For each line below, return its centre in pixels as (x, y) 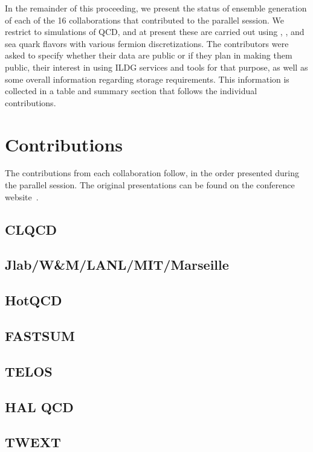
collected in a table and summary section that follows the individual (131, 91)
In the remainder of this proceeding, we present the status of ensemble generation (156, 8)
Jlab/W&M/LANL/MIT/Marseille (117, 265)
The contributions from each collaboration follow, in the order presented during (152, 173)
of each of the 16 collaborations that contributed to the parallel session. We (145, 20)
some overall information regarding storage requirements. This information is (147, 79)
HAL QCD (39, 406)
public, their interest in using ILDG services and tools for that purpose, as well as (156, 67)
